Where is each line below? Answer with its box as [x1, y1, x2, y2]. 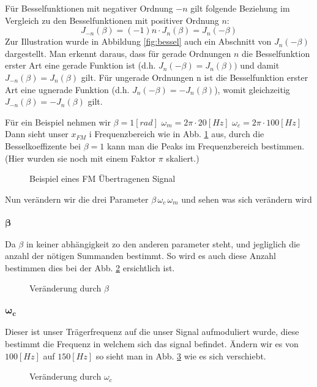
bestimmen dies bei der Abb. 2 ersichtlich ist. [5, 261, 175, 274]
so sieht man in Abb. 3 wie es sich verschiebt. [95, 349, 266, 362]
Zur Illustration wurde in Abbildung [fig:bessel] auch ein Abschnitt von [5, 35, 272, 48]
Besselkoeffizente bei [5, 139, 81, 152]
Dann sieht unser [5, 127, 69, 140]
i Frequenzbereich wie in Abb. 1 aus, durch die [89, 127, 264, 140]
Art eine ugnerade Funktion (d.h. [5, 83, 130, 96]
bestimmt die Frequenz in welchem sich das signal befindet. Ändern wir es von [5, 337, 299, 350]
